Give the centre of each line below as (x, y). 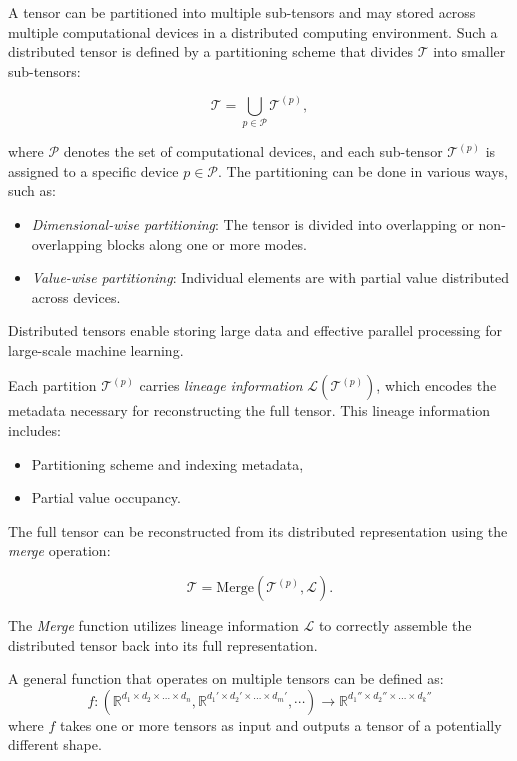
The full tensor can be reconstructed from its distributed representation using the (258, 530)
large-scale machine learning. (96, 349)
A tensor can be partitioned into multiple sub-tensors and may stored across (242, 12)
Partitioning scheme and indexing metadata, (167, 463)
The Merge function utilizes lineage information (153, 625)
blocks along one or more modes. (207, 243)
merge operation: (59, 550)
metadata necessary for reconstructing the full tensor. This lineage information (249, 410)
